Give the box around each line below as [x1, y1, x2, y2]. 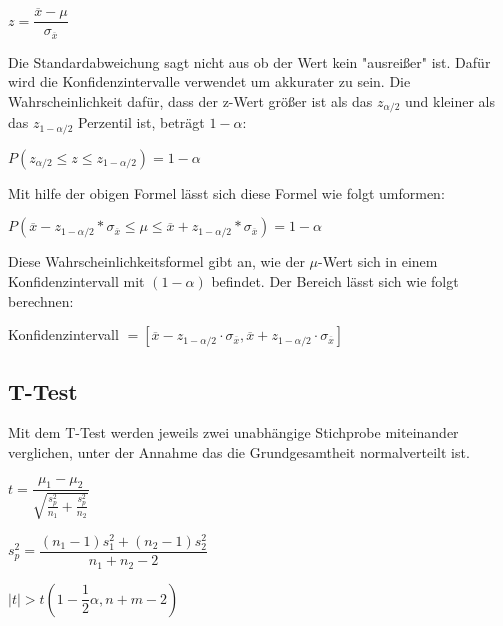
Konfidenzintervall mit [8, 271, 145, 292]
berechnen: [8, 290, 74, 311]
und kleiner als [405, 90, 495, 111]
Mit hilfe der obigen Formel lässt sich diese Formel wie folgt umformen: [8, 182, 445, 203]
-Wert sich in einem [317, 251, 438, 272]
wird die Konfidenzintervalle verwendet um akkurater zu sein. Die [8, 71, 411, 92]
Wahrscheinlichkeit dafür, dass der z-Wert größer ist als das [8, 90, 373, 111]
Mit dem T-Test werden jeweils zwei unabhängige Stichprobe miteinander [8, 422, 459, 443]
